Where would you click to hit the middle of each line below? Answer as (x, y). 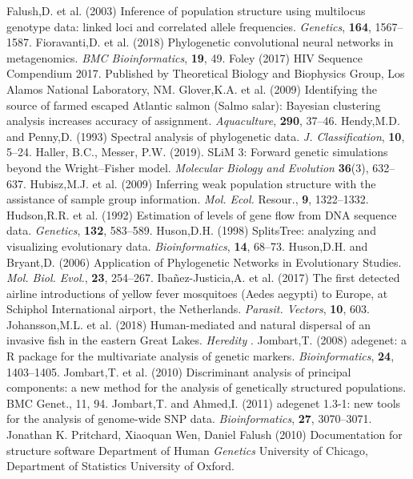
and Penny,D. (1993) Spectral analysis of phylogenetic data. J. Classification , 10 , (206, 136)
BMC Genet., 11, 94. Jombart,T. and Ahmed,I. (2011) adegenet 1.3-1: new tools (204, 403)
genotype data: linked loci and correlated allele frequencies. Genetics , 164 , (189, 26)
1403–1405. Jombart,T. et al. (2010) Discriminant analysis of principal (179, 371)
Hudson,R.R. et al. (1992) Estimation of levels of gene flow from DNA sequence (202, 214)
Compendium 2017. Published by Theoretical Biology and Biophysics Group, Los (206, 73)
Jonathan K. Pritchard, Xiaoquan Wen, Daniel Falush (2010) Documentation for (204, 435)
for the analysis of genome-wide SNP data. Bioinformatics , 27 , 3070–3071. (189, 419)
